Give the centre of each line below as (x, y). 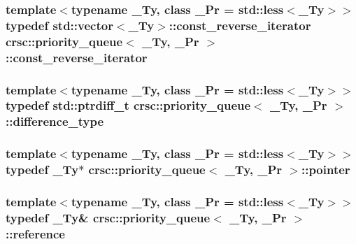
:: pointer (326, 170)
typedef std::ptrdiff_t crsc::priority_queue (128, 105)
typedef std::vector (59, 25)
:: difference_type (55, 121)
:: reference (35, 233)
